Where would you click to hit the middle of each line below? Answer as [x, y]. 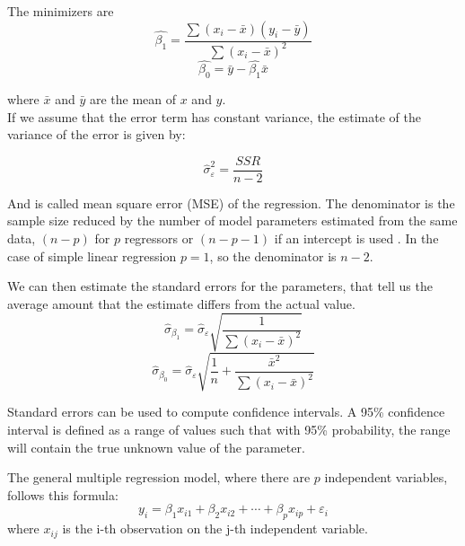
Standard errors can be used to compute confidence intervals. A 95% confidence [226, 412]
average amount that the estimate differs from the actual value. [181, 303]
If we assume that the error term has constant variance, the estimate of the [214, 116]
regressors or [159, 238]
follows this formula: [63, 494]
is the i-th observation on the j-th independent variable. [215, 528]
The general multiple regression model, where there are [159, 477]
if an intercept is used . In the [356, 238]
